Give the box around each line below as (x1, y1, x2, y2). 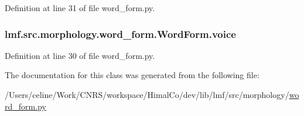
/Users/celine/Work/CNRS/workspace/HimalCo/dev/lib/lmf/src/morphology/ (5, 89, 289, 100)
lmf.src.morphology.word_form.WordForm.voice (5, 26, 236, 41)
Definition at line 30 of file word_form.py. (5, 49, 155, 61)
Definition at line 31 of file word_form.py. (5, 2, 155, 13)
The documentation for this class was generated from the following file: (5, 69, 259, 81)
